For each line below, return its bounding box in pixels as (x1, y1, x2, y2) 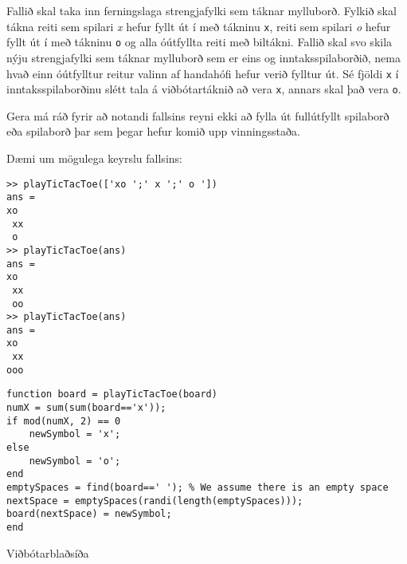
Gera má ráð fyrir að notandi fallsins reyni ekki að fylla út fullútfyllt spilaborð (6, 107, 389, 124)
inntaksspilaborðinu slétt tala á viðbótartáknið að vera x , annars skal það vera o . (6, 81, 401, 97)
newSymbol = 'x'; (29, 428, 121, 440)
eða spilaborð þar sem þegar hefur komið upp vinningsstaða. (6, 123, 300, 140)
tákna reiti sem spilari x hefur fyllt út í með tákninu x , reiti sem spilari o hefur (6, 18, 391, 34)
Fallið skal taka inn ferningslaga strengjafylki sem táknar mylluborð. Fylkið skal (6, 2, 397, 18)
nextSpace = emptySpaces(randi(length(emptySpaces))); (6, 495, 303, 507)
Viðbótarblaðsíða (6, 544, 89, 561)
